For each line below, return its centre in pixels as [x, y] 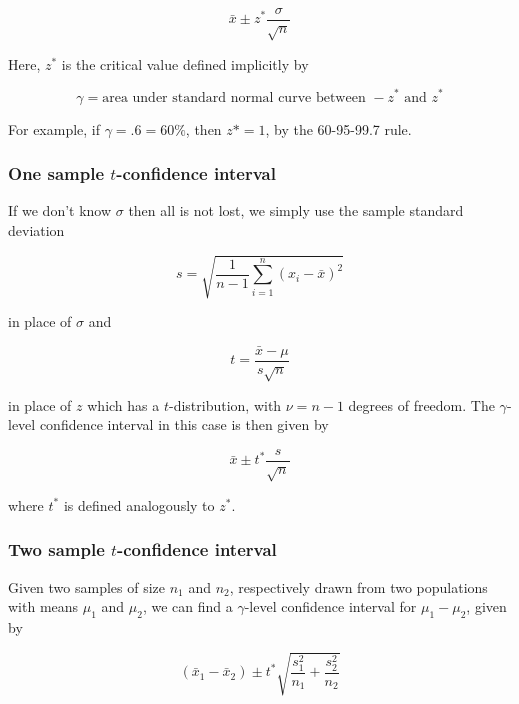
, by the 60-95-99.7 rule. [338, 128]
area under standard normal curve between [234, 97]
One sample [56, 173]
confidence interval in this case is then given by [184, 424]
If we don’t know [60, 210]
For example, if [54, 128]
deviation [36, 229]
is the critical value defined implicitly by [185, 63]
